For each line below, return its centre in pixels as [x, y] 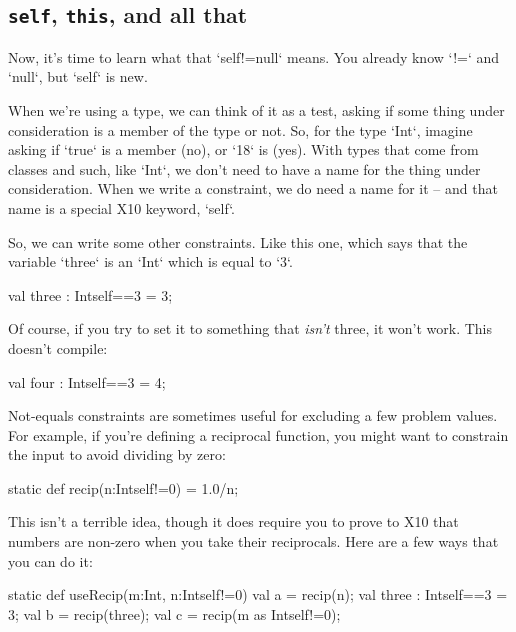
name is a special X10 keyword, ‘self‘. [121, 207]
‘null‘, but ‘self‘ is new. [78, 76]
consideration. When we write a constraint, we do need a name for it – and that [253, 188]
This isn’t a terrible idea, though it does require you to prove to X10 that [233, 521]
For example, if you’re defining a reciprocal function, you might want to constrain [258, 434]
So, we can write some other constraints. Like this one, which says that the [238, 241]
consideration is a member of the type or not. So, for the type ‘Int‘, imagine [240, 129]
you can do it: [50, 560]
